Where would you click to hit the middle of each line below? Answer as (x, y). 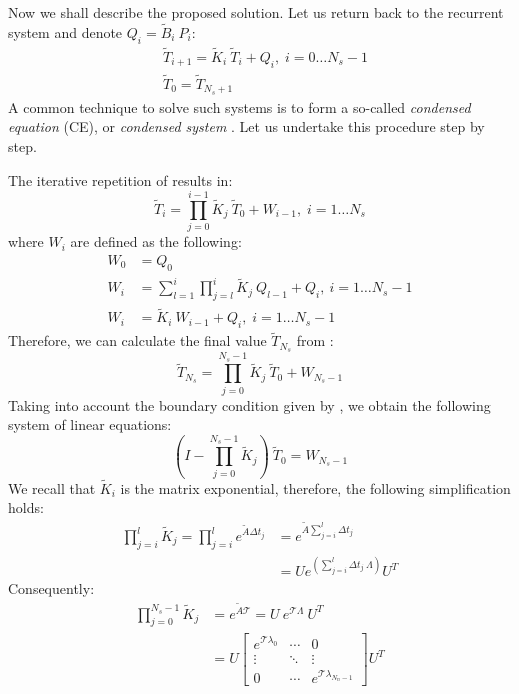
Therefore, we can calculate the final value (137, 340)
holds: (26, 507)
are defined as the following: (156, 241)
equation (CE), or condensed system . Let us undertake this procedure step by (246, 126)
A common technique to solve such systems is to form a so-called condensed (239, 106)
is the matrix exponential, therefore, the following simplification (315, 487)
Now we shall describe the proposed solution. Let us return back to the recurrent (256, 12)
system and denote (65, 31)
